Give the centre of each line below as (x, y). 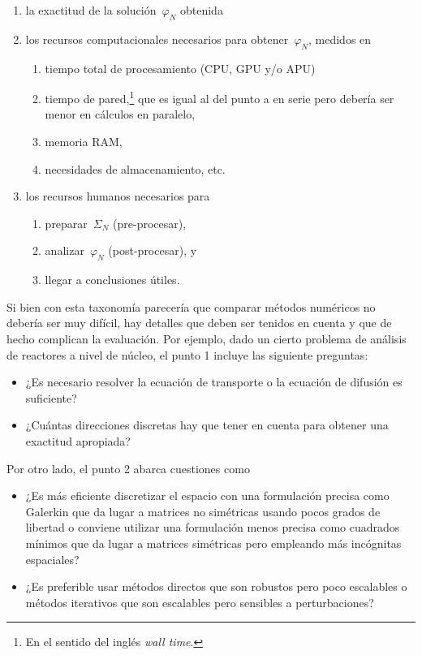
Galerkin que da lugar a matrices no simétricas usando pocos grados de (203, 511)
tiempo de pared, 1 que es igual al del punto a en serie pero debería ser (220, 97)
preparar (66, 223)
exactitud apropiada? (78, 440)
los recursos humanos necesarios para (118, 196)
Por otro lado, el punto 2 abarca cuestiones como (128, 468)
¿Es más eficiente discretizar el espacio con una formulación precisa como (207, 496)
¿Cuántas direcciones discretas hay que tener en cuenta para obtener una (207, 425)
